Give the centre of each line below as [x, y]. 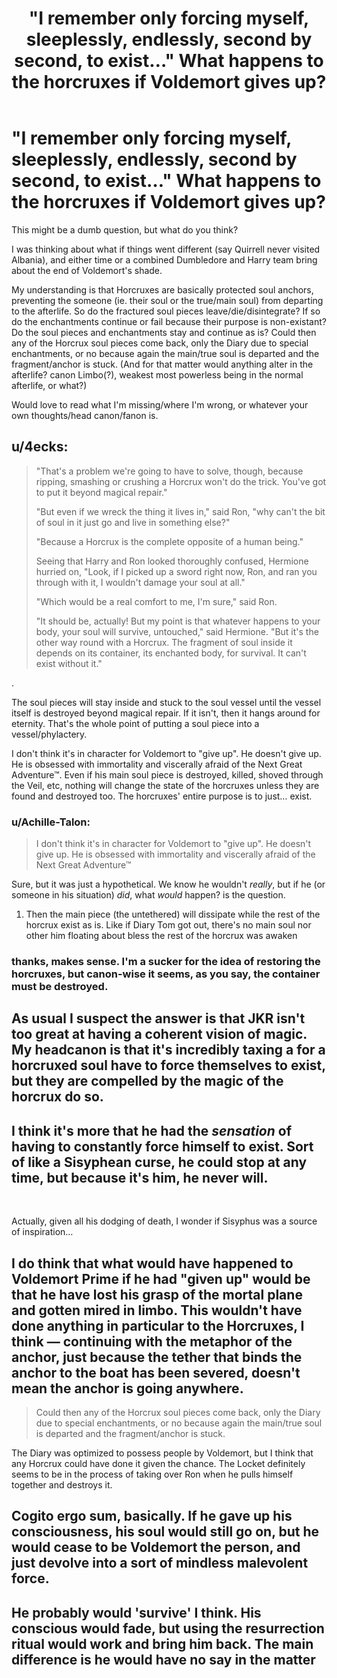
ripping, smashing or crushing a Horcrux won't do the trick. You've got [181, 481]
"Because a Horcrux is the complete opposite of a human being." [169, 541]
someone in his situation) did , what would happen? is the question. [148, 895]
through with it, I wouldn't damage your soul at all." [140, 582]
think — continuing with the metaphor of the [152, 1341]
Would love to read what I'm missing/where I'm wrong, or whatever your [160, 404]
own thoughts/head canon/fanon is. [85, 415]
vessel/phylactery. [49, 734]
